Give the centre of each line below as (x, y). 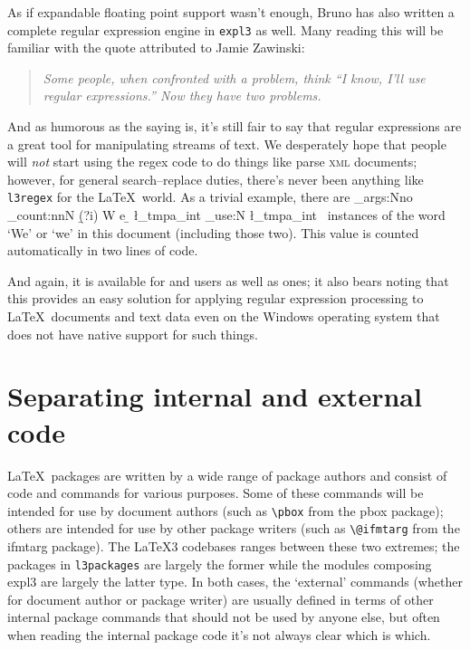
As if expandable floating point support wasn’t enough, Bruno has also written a (231, 12)
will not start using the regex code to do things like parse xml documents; (212, 162)
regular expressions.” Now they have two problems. (182, 96)
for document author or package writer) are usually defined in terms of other (221, 599)
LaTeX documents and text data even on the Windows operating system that (224, 316)
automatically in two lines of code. (103, 250)
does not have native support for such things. (133, 334)
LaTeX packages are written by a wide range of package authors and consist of (227, 475)
